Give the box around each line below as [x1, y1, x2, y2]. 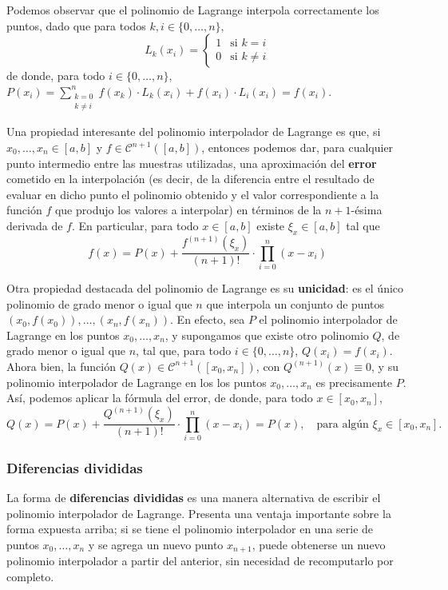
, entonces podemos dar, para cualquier [201, 139, 394, 155]
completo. [6, 568, 54, 584]
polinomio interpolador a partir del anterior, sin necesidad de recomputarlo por [6, 552, 394, 569]
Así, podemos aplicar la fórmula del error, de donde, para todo [6, 389, 313, 406]
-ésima [351, 201, 383, 218]
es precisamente [315, 373, 393, 390]
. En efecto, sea [170, 311, 245, 328]
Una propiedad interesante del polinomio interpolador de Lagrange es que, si [6, 123, 381, 140]
